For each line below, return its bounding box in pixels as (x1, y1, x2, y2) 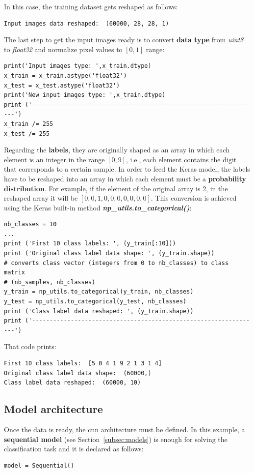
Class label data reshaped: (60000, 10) (4, 379, 141, 386)
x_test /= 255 (4, 130, 50, 137)
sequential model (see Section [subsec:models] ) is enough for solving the (4, 434, 228, 444)
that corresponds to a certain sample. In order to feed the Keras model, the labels (4, 164, 250, 174)
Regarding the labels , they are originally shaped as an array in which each (4, 145, 230, 155)
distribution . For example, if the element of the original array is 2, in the (4, 183, 228, 193)
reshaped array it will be (4, 193, 78, 203)
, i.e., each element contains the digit (126, 154, 237, 164)
